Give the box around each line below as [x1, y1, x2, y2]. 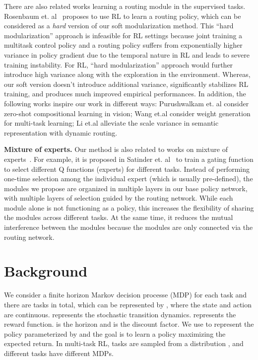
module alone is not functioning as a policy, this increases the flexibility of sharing [4, 202, 254, 213]
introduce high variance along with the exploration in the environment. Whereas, [4, 69, 251, 79]
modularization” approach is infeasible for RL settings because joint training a [4, 30, 243, 40]
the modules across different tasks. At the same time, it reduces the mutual [4, 212, 233, 222]
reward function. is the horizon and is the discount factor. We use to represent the [4, 319, 254, 329]
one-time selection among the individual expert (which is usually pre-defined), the [4, 173, 253, 184]
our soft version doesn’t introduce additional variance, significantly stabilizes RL [4, 78, 249, 89]
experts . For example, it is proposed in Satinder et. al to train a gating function [4, 153, 254, 164]
